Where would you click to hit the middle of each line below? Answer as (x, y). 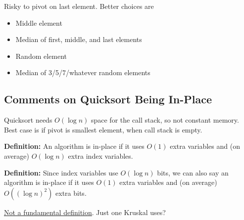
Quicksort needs (28, 120)
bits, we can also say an (193, 172)
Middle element (39, 22)
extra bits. (71, 193)
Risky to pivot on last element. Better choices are (79, 6)
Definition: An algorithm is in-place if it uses (74, 146)
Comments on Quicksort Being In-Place (108, 99)
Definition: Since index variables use (61, 172)
